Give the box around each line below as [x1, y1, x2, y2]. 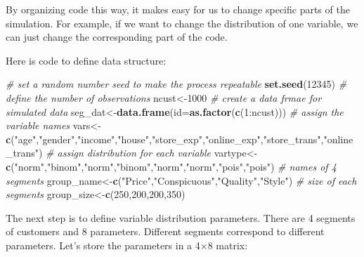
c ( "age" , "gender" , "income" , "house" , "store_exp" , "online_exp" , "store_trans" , [6, 131, 324, 146]
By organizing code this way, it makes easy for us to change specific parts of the [6, 2, 350, 16]
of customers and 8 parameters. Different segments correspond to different [6, 224, 325, 239]
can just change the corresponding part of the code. [6, 29, 228, 44]
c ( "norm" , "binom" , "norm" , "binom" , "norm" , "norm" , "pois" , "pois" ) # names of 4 [6, 159, 337, 173]
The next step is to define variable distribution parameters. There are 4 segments [6, 210, 356, 225]
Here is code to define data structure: [6, 53, 167, 67]
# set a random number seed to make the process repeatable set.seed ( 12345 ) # [6, 77, 347, 91]
